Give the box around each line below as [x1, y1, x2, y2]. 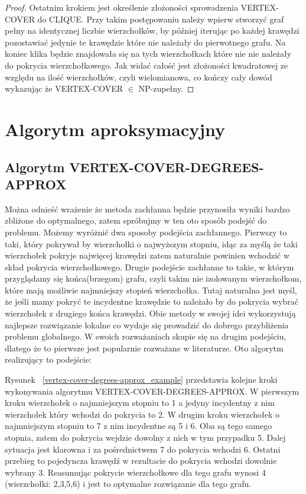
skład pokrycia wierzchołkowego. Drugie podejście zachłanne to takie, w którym [5, 260, 294, 273]
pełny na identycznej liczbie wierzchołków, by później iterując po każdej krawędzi [5, 24, 300, 37]
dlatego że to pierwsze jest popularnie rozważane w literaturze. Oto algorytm [5, 341, 284, 354]
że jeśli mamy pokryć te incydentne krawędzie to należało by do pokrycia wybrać [5, 295, 298, 308]
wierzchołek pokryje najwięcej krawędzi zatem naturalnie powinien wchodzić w [5, 249, 290, 261]
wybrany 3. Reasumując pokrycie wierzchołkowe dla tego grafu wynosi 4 [5, 466, 266, 478]
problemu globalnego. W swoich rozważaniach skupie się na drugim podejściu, [5, 330, 287, 343]
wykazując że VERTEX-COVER [5, 82, 123, 95]
